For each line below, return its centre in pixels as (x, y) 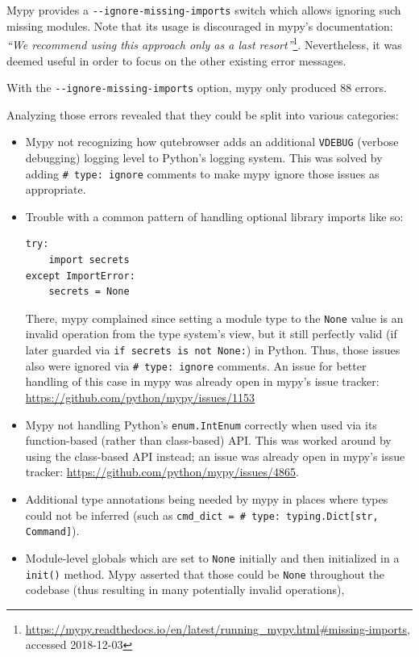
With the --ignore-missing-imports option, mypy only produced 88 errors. (197, 88)
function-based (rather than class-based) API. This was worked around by (208, 440)
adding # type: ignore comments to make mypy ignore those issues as (202, 173)
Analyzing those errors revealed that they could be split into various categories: (203, 114)
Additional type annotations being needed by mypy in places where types (207, 499)
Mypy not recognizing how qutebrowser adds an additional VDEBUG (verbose (212, 142)
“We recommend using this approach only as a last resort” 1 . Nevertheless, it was (204, 43)
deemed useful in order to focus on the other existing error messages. (176, 60)
